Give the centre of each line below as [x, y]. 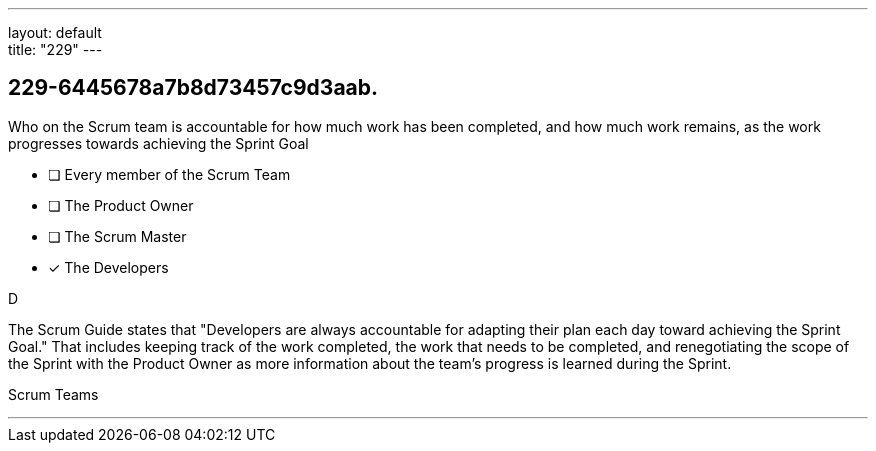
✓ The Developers [108, 267]
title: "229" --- [55, 49]
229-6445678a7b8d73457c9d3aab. [193, 88]
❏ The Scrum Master [117, 236]
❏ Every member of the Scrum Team [169, 174]
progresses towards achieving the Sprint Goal [158, 143]
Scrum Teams [53, 394]
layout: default [55, 32]
